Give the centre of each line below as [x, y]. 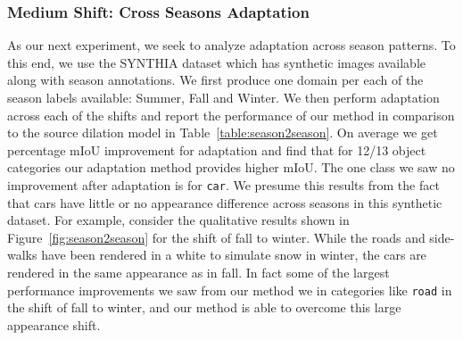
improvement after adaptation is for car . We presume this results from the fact [223, 184]
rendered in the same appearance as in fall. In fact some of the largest [198, 272]
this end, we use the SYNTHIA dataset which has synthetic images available [217, 62]
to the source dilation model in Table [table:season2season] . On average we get [223, 133]
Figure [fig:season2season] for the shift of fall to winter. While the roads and [216, 237]
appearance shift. [54, 324]
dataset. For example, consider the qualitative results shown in [178, 220]
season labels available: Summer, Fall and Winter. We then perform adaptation [223, 97]
